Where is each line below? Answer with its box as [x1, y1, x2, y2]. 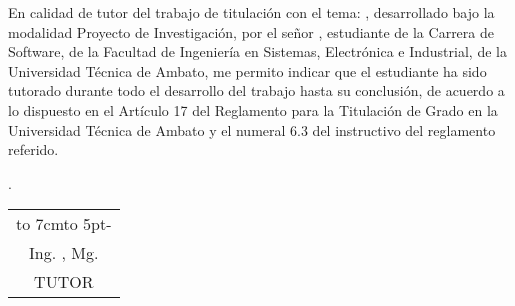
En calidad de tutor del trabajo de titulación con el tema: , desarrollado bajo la [8, 2, 495, 22]
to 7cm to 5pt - [16, 212, 112, 236]
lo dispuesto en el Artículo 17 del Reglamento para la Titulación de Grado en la [8, 99, 498, 120]
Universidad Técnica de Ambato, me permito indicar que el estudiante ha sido [8, 60, 487, 81]
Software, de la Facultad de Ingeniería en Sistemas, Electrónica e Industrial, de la [8, 41, 507, 62]
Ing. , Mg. [29, 241, 99, 265]
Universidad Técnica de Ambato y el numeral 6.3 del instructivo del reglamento [8, 119, 496, 140]
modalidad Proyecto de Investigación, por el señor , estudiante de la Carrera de [8, 21, 494, 42]
